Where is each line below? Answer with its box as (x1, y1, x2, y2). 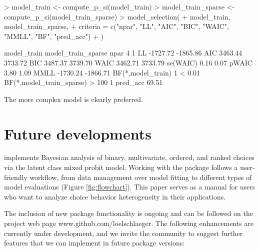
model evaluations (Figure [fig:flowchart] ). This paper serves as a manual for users (4, 181, 255, 192)
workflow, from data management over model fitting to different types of (29, 171, 252, 182)
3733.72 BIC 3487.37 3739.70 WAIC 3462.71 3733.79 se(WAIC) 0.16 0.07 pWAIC (4, 57, 252, 67)
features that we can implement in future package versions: (4, 237, 185, 248)
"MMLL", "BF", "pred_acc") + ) (4, 30, 104, 41)
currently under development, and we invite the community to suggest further (4, 227, 243, 238)
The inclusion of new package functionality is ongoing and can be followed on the (4, 208, 253, 218)
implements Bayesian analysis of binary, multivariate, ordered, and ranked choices (4, 152, 254, 162)
